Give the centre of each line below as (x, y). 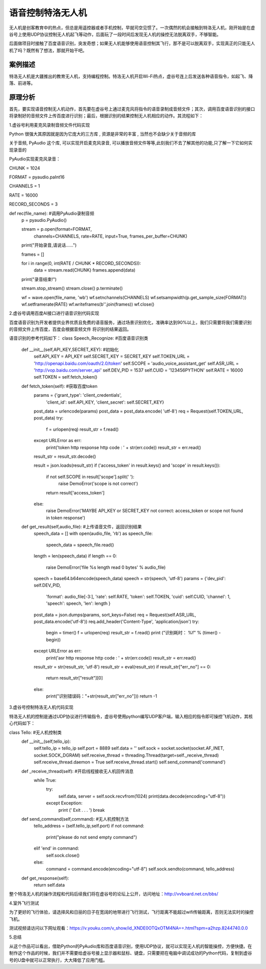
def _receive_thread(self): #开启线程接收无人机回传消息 (78, 771)
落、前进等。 (22, 83)
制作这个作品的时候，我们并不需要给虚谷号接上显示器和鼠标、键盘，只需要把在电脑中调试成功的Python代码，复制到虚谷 (131, 953)
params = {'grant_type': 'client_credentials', (78, 395)
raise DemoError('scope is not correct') (98, 484)
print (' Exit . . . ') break (82, 810)
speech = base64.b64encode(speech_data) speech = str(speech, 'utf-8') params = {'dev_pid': (130, 579)
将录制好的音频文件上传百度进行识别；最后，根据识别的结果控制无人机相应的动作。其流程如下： (106, 116)
